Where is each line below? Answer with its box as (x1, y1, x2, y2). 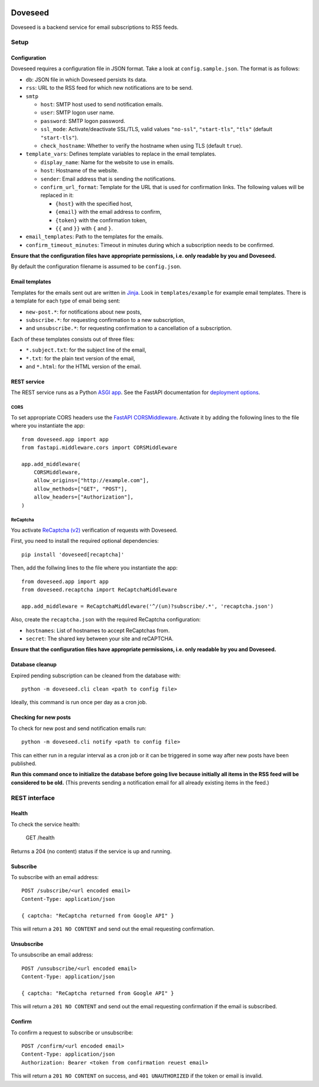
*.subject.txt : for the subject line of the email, (25, 346, 147, 354)
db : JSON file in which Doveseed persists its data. (25, 76, 148, 83)
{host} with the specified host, (55, 200, 133, 207)
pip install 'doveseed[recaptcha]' (21, 551, 125, 558)
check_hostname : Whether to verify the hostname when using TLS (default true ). (40, 142, 243, 149)
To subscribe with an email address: (11, 873, 99, 880)
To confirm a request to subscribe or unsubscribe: (11, 1029, 134, 1036)
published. (11, 760, 37, 767)
